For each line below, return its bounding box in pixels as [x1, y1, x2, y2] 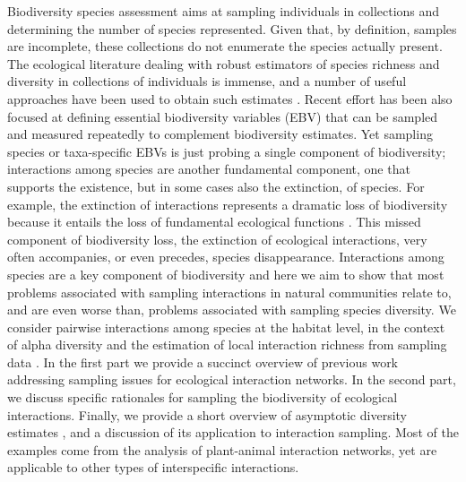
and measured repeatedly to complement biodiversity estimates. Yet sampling [7, 125, 433, 143]
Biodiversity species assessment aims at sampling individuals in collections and [7, 2, 440, 20]
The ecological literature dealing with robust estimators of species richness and [7, 54, 440, 73]
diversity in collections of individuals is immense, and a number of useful [7, 72, 407, 90]
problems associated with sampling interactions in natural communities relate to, [7, 282, 452, 301]
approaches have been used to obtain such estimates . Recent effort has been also [7, 89, 453, 108]
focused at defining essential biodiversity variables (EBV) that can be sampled [7, 107, 438, 125]
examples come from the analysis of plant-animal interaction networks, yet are [7, 440, 437, 459]
